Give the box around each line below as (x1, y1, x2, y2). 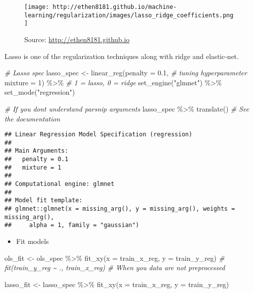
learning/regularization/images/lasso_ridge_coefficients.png (24, 11, 234, 19)
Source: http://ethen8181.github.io (24, 34, 130, 44)
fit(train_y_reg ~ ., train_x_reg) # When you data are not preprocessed (4, 262, 225, 273)
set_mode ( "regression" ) (4, 87, 75, 97)
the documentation (4, 113, 60, 123)
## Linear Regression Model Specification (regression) (4, 131, 193, 138)
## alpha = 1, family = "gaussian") (4, 222, 140, 229)
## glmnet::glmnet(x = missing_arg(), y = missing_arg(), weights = (4, 205, 235, 213)
